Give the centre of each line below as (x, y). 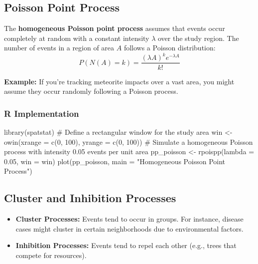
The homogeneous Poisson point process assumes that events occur (115, 28)
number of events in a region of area (59, 48)
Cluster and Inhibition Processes (90, 198)
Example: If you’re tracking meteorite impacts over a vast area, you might (119, 81)
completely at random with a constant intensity (77, 38)
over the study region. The (198, 38)
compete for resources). (51, 255)
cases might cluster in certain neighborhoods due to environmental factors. (129, 228)
